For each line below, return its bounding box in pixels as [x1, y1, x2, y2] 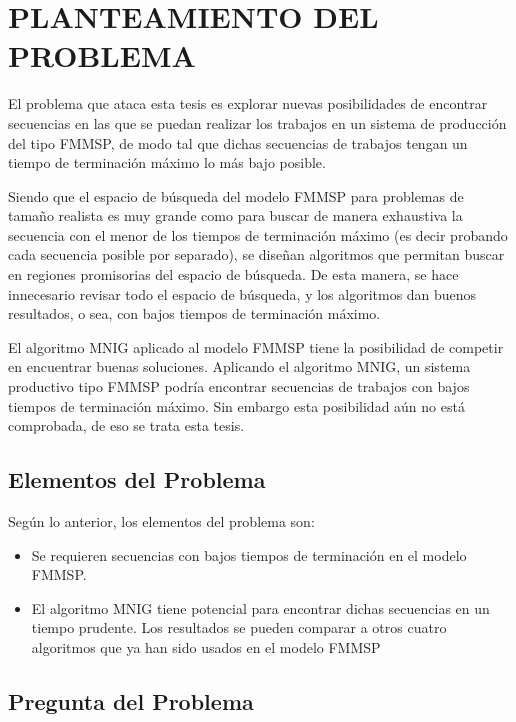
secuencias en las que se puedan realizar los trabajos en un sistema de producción [8, 112, 507, 133]
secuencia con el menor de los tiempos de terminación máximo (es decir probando [8, 224, 508, 245]
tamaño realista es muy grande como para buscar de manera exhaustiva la [8, 205, 463, 226]
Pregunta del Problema [8, 685, 254, 716]
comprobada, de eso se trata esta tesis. [8, 415, 245, 436]
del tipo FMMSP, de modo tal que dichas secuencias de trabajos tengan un [8, 132, 468, 153]
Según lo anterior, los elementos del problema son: [8, 511, 315, 532]
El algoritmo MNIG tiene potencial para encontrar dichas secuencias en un [31, 597, 490, 618]
